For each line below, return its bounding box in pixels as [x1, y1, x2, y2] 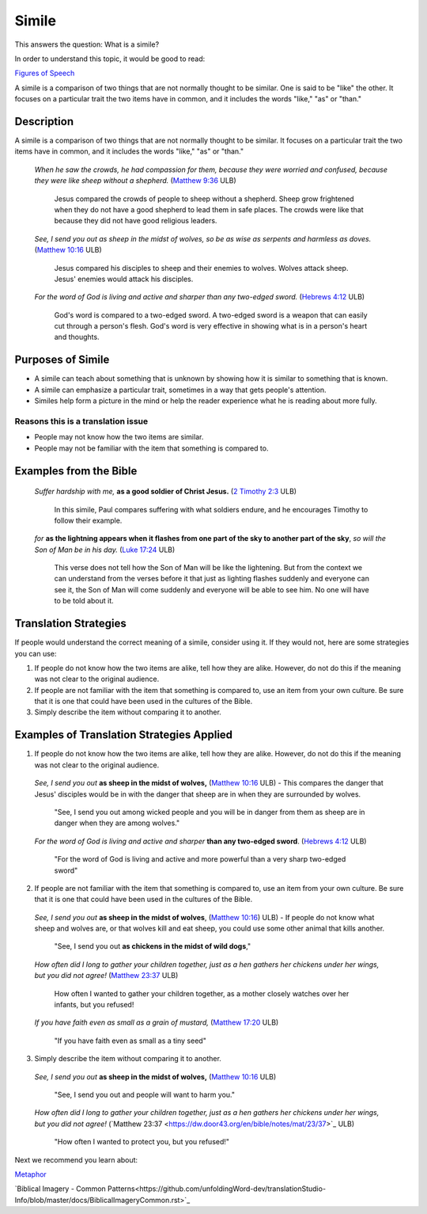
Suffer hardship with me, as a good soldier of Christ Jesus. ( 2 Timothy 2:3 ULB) [34, 487, 297, 497]
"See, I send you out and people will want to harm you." [54, 1090, 236, 1099]
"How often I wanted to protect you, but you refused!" [54, 1137, 229, 1147]
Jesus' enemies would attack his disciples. [54, 274, 194, 284]
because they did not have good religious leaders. [54, 216, 217, 226]
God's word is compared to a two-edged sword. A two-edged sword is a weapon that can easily [54, 310, 368, 320]
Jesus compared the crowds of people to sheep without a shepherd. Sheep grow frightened [54, 194, 355, 204]
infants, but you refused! [54, 1000, 134, 1010]
